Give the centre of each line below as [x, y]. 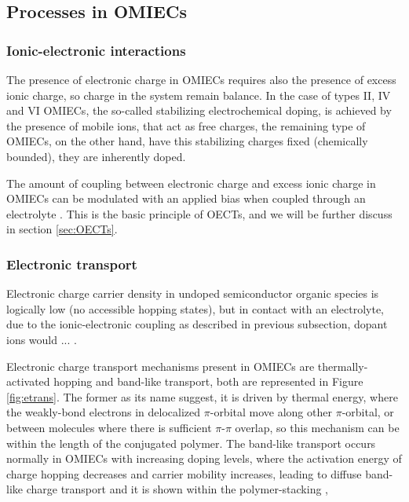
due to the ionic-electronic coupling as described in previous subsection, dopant [197, 324]
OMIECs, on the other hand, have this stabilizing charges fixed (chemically [187, 141]
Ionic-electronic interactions [96, 50]
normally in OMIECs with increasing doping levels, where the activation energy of [204, 458]
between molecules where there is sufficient [109, 427]
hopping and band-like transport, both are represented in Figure [208, 381]
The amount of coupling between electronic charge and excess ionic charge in [191, 183]
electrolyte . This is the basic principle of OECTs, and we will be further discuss [199, 213]
